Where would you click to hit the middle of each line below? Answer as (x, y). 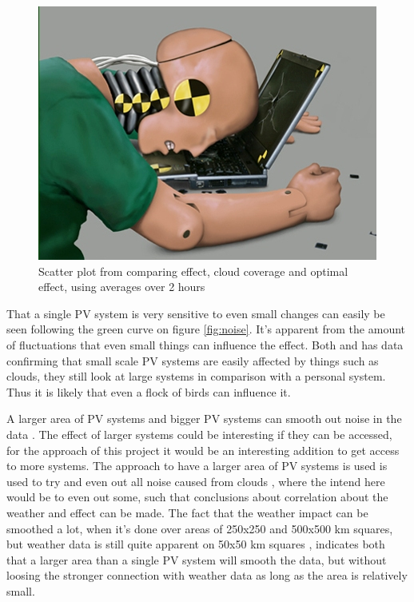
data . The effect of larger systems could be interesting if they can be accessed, (199, 434)
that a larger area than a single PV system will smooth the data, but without (197, 559)
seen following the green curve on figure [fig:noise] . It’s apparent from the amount (206, 329)
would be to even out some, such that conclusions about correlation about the (197, 497)
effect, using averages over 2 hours (122, 287)
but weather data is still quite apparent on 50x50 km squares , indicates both (196, 544)
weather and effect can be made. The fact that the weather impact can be (187, 512)
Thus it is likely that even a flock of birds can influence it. (149, 391)
